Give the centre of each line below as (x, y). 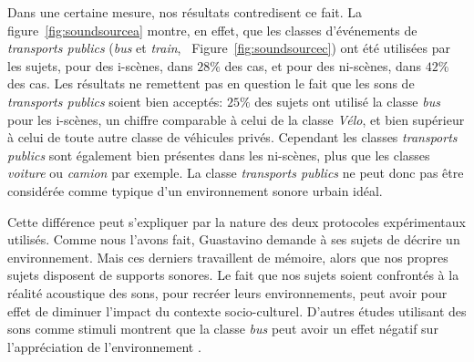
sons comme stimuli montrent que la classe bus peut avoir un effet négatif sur (223, 329)
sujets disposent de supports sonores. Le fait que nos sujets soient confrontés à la (233, 275)
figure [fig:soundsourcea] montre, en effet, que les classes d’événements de (212, 30)
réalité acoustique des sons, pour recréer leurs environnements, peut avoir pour (227, 292)
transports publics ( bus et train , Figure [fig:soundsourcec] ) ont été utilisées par (229, 48)
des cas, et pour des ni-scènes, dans (323, 65)
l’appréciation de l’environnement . (104, 346)
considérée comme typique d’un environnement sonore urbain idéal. (195, 190)
